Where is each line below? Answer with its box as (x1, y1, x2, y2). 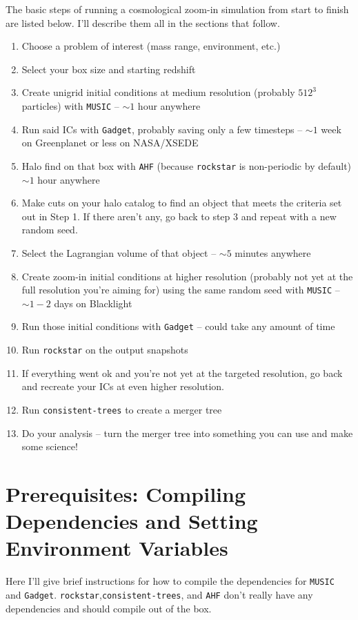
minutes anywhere (235, 245, 311, 260)
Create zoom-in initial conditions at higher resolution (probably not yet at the (21, 269, 353, 283)
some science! (21, 439, 78, 454)
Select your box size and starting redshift (21, 61, 196, 76)
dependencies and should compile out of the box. (6, 601, 212, 615)
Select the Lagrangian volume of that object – (21, 245, 217, 260)
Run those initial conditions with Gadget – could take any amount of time (21, 319, 335, 333)
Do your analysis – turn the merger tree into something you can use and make (21, 425, 353, 440)
